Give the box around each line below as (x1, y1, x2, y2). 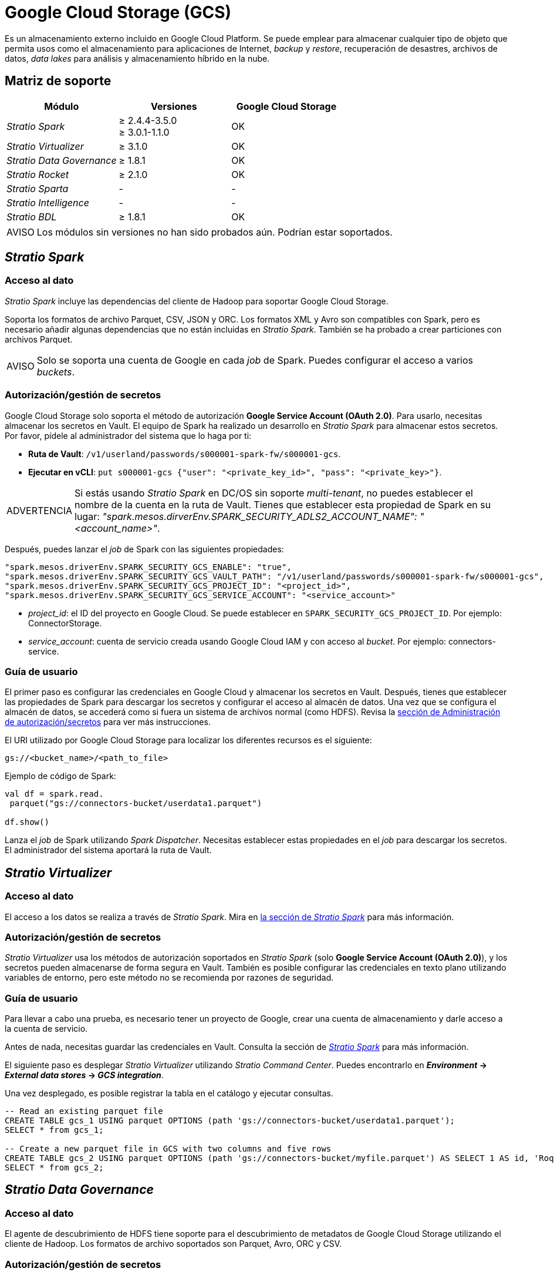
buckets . (36, 365, 75, 378)
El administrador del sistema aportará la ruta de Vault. (5, 845, 212, 855)
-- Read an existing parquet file (5, 1106, 163, 1116)
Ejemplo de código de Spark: (5, 771, 116, 781)
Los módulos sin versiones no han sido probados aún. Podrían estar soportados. (36, 226, 393, 238)
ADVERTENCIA (6, 504, 73, 516)
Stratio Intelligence (6, 196, 89, 209)
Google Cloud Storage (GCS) (5, 2, 232, 22)
